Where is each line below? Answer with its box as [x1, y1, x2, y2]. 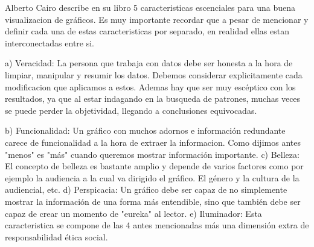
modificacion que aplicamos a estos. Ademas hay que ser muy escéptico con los [5, 80, 296, 93]
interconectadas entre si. [5, 36, 94, 49]
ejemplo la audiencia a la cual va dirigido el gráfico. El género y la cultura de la [5, 171, 300, 184]
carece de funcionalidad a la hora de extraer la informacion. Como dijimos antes [5, 136, 301, 148]
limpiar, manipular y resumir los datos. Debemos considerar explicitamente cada [5, 68, 303, 81]
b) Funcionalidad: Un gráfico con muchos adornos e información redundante [5, 124, 286, 137]
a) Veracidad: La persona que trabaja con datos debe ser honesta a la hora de [5, 57, 293, 69]
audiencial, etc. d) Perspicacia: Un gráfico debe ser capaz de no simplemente [5, 183, 287, 196]
